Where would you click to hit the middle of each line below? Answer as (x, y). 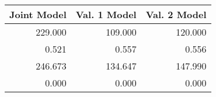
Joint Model (38, 14)
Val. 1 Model (106, 14)
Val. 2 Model (176, 14)
